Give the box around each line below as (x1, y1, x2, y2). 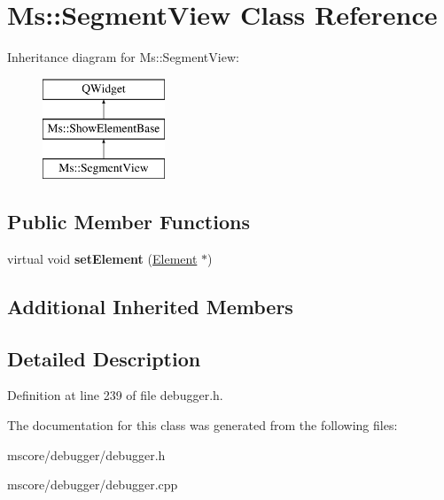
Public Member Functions (7, 208, 250, 235)
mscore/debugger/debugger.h (7, 445, 166, 464)
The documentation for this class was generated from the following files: (7, 416, 398, 435)
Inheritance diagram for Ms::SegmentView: (7, 48, 239, 66)
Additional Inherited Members (7, 292, 293, 319)
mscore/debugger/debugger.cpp (7, 475, 178, 494)
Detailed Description (7, 344, 201, 372)
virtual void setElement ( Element (7, 249, 198, 267)
